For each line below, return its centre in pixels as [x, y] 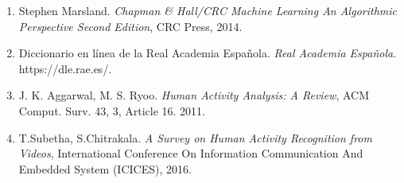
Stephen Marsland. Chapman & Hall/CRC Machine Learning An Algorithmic [208, 10]
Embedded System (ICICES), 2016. [105, 168]
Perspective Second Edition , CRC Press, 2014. [130, 26]
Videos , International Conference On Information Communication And [191, 153]
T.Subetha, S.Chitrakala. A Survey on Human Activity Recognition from [195, 137]
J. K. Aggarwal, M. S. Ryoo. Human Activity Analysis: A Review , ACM [194, 95]
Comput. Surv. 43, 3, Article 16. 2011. [112, 110]
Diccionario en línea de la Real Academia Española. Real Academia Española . [208, 53]
